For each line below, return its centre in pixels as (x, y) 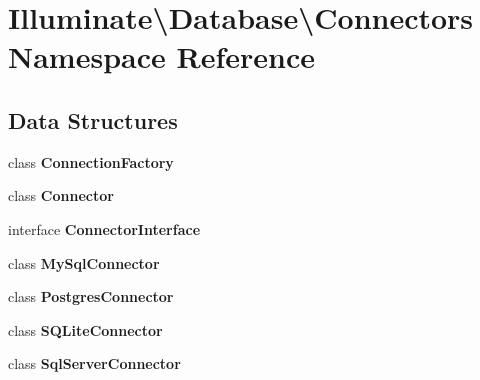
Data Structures (93, 119)
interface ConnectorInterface (104, 228)
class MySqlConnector (84, 262)
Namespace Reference (161, 56)
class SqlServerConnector (94, 363)
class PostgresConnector (91, 296)
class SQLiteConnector (85, 329)
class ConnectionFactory (91, 161)
